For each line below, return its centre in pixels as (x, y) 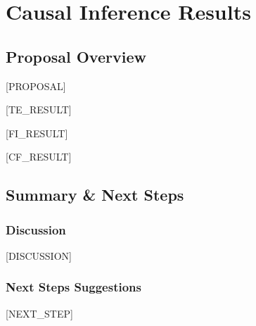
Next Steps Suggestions (73, 287)
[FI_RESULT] (37, 133)
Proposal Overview (76, 56)
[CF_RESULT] (39, 157)
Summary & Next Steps (95, 195)
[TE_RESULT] (39, 109)
